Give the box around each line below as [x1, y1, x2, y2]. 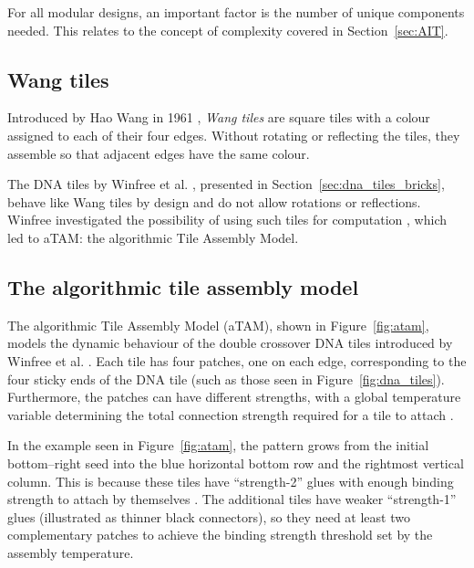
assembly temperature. [7, 542, 134, 562]
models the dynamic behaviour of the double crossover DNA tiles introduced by [7, 333, 453, 352]
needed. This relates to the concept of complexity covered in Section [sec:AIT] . [7, 20, 448, 39]
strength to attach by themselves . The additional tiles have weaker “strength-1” [7, 489, 457, 509]
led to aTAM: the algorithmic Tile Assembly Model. [7, 227, 299, 247]
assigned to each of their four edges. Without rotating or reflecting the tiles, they [7, 125, 460, 144]
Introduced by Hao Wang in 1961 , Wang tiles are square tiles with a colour [7, 108, 430, 127]
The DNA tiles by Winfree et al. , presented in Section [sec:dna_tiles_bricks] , [7, 174, 445, 194]
